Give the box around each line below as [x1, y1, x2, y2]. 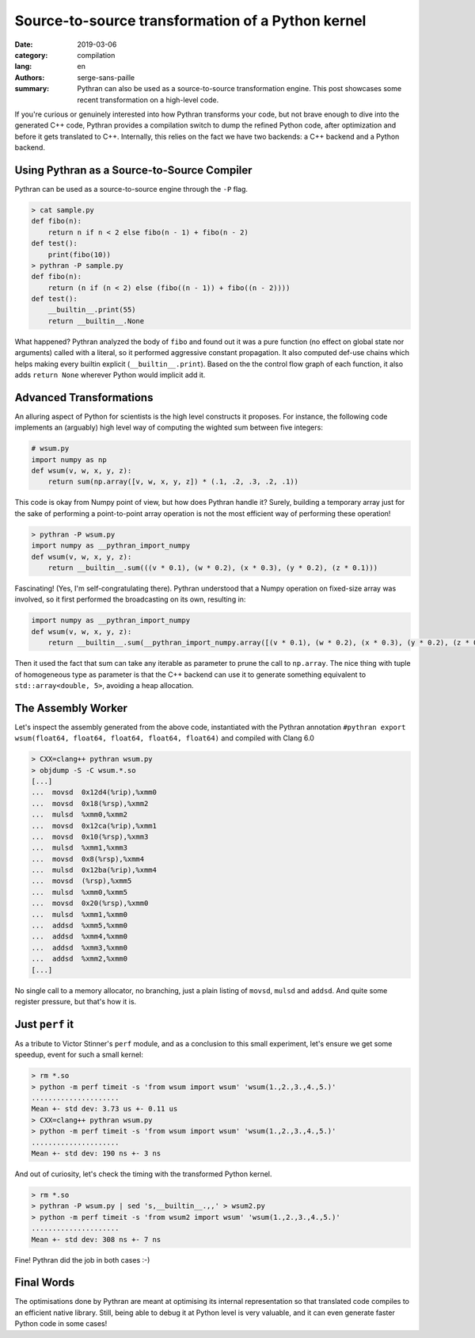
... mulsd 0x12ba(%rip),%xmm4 [31, 866, 158, 875]
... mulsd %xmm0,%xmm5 [31, 888, 128, 896]
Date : [14, 40, 33, 49]
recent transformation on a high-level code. [77, 95, 219, 105]
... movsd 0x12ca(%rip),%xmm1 [31, 821, 158, 830]
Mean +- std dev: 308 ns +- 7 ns [31, 1235, 161, 1244]
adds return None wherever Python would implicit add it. [14, 370, 206, 380]
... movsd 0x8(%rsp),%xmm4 [31, 854, 145, 863]
